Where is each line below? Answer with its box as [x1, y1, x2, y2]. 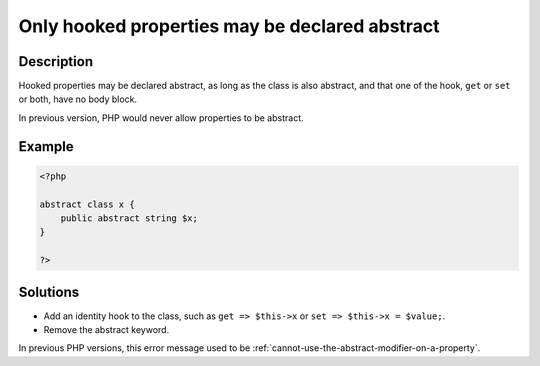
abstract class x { [39, 198, 135, 210]
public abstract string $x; [60, 213, 199, 224]
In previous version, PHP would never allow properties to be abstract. [18, 111, 304, 124]
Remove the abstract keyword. [43, 324, 170, 336]
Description [18, 53, 94, 70]
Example [18, 138, 74, 155]
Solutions [18, 283, 80, 300]
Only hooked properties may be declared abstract [18, 15, 440, 37]
